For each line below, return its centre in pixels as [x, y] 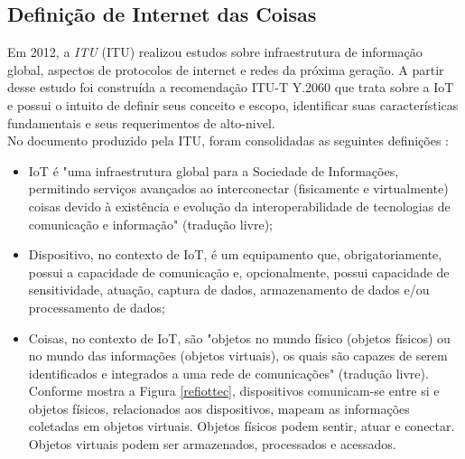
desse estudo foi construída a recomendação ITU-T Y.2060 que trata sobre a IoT [231, 87]
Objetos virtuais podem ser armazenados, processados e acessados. [212, 444]
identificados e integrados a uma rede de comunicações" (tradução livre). [228, 373]
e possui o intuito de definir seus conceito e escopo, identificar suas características [233, 104]
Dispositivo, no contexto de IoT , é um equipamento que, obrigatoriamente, [235, 254]
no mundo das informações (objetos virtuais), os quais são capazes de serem [238, 356]
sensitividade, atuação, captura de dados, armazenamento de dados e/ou [229, 290]
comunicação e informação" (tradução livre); [150, 224]
